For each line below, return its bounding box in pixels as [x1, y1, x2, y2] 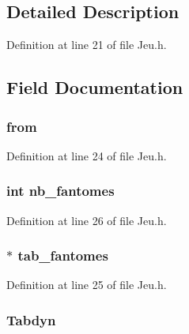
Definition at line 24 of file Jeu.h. [6, 147, 167, 163]
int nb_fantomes [6, 181, 115, 201]
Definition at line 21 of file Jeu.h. [6, 36, 167, 53]
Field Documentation [6, 75, 183, 99]
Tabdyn [6, 310, 56, 329]
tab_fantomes [17, 246, 108, 265]
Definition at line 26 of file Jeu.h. [6, 212, 167, 228]
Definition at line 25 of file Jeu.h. [6, 276, 167, 293]
